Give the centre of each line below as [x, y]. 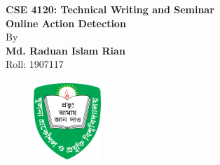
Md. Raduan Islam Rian [66, 50]
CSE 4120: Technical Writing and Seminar [110, 9]
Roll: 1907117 [35, 64]
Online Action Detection [66, 23]
